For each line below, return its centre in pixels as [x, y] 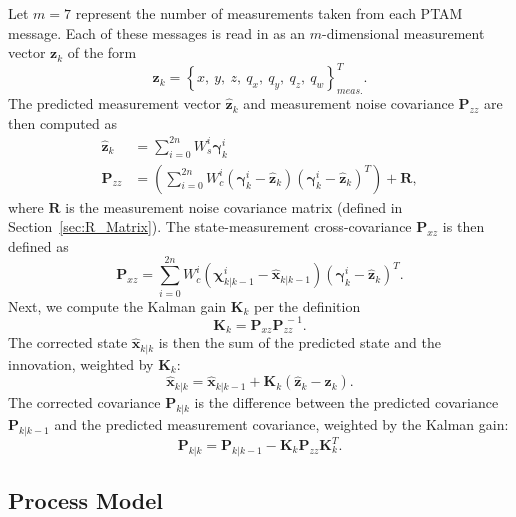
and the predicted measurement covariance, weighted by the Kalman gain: [281, 423]
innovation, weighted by [81, 363]
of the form [102, 52]
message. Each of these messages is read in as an [157, 32]
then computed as [62, 122]
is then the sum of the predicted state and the [299, 342]
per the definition [307, 305]
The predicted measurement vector [114, 103]
